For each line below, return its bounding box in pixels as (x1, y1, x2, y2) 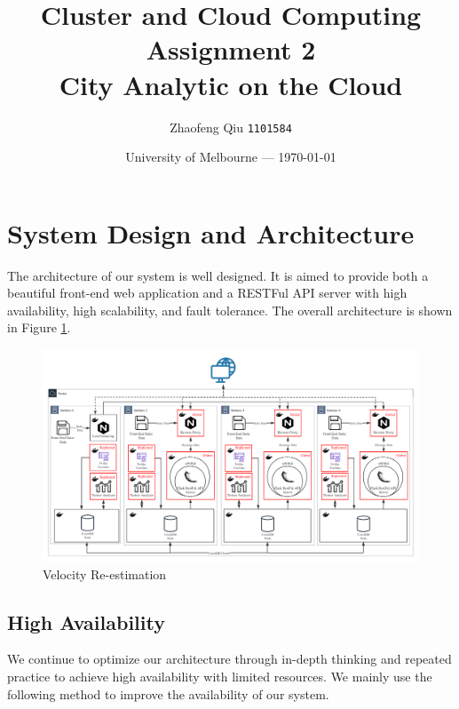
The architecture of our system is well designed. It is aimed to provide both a (7, 266, 429, 284)
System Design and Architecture (7, 214, 415, 251)
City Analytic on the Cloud (59, 66, 403, 102)
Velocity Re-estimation (43, 564, 167, 583)
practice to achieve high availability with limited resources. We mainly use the (7, 666, 432, 685)
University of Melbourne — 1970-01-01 (125, 147, 336, 166)
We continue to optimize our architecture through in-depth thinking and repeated (7, 649, 452, 668)
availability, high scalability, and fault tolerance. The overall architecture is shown (7, 300, 453, 319)
